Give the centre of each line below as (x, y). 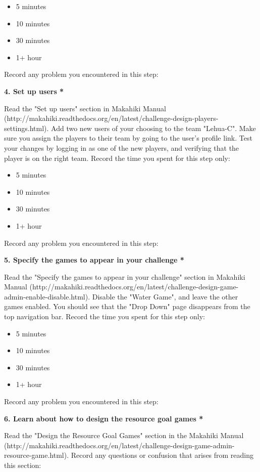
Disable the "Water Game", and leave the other (165, 296)
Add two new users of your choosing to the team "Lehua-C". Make (153, 128)
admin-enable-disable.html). (47, 296)
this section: (23, 465)
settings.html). (27, 128)
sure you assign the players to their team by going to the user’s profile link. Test (128, 138)
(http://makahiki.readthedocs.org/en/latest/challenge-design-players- (111, 118)
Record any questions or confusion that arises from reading (162, 455)
